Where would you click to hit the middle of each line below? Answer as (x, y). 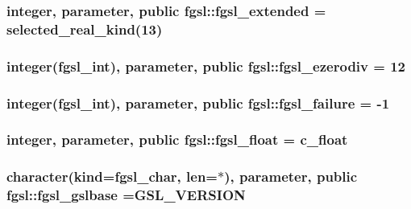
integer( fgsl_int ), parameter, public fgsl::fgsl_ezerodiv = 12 (206, 66)
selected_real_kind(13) (85, 29)
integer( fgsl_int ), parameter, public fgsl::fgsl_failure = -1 (198, 102)
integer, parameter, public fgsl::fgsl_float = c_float (177, 139)
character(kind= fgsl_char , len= (112, 176)
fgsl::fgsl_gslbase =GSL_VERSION (126, 195)
